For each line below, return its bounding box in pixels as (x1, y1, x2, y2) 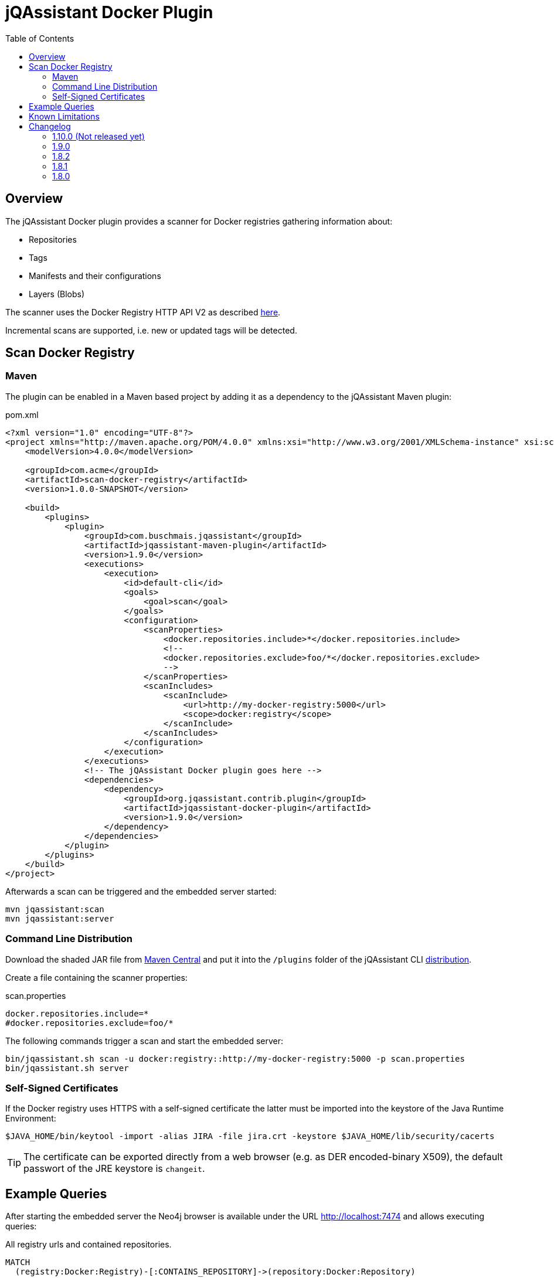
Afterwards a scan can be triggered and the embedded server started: (5, 886, 277, 896)
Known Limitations (29, 111, 100, 121)
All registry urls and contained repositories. (5, 1239, 172, 1250)
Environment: (5, 1113, 56, 1124)
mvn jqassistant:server (5, 913, 114, 923)
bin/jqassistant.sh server (5, 1063, 129, 1073)
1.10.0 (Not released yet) (52, 131, 145, 141)
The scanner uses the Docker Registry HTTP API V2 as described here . (5, 307, 281, 317)
